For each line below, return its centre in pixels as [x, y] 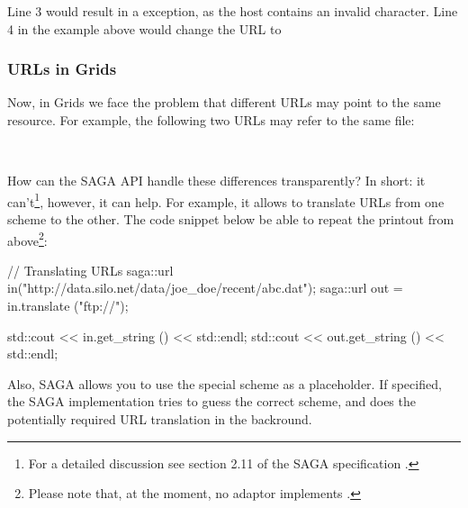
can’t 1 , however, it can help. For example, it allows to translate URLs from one [226, 200]
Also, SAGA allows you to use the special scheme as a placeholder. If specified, [225, 383]
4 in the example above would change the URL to [144, 28]
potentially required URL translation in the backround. [160, 419]
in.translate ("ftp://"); [68, 306]
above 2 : [27, 239]
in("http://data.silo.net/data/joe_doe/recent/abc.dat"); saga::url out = [205, 288]
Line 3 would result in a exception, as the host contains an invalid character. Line [233, 11]
